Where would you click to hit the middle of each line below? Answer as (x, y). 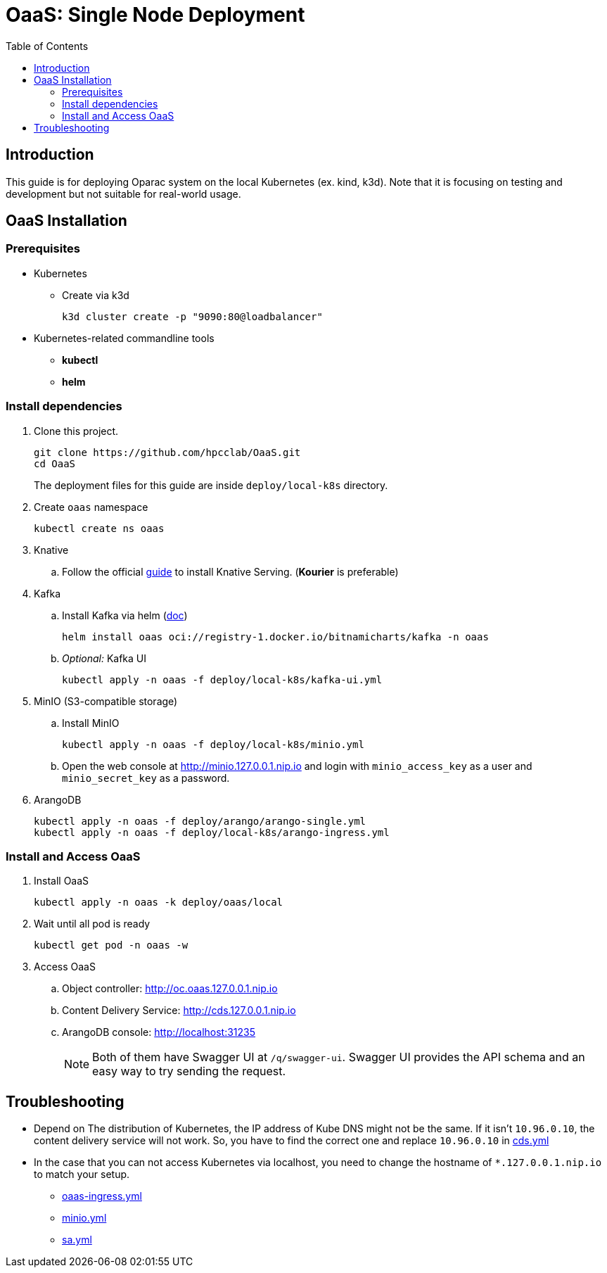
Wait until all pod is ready (92, 924)
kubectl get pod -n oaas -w (111, 945)
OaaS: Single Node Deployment (155, 15)
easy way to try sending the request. (189, 1071)
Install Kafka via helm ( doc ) (125, 615)
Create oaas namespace (91, 507)
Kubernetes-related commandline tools (124, 338)
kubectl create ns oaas (99, 528)
